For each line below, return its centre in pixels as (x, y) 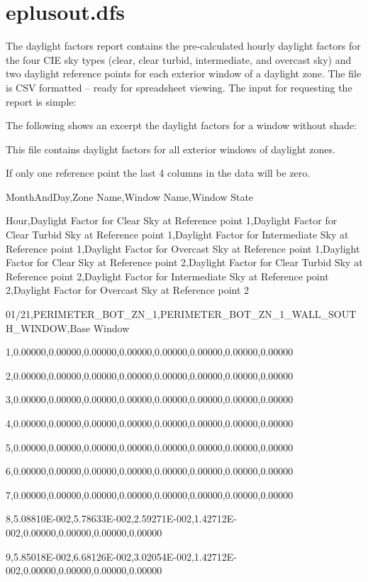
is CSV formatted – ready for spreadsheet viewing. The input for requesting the (179, 87)
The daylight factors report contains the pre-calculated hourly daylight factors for (183, 46)
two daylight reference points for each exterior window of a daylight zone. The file (184, 73)
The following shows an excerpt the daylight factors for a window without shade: (182, 125)
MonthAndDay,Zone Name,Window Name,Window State (130, 196)
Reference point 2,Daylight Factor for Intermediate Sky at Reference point (167, 276)
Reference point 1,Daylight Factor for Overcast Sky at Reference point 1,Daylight (183, 248)
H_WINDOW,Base (48, 328)
